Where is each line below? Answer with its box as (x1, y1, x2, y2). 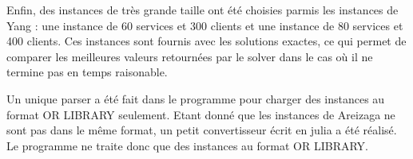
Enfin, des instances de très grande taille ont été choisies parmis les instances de (6, 2, 399, 17)
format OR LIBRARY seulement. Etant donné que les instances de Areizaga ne (6, 106, 395, 122)
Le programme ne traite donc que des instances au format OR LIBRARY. (6, 137, 369, 153)
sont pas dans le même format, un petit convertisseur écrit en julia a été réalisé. (6, 122, 397, 138)
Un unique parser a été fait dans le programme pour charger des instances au (6, 90, 385, 107)
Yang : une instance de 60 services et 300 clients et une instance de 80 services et (6, 17, 403, 33)
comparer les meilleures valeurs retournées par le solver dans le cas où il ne (6, 48, 373, 64)
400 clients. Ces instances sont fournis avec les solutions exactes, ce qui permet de (6, 33, 407, 49)
